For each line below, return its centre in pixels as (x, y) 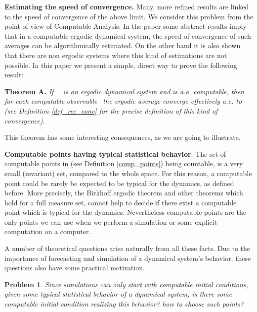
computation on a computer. (48, 231)
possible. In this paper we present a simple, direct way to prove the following (121, 65)
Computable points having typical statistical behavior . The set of (115, 154)
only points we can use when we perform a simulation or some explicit (111, 221)
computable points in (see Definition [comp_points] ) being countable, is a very (124, 163)
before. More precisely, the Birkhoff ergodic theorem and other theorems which (124, 193)
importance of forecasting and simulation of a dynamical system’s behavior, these (128, 258)
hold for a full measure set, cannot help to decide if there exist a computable (121, 202)
